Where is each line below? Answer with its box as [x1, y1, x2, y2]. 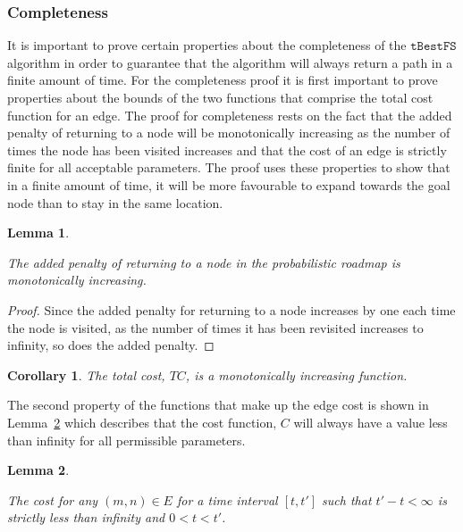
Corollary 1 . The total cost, [7, 365, 165, 384]
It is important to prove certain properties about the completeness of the [7, 36, 407, 54]
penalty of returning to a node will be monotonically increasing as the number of [7, 123, 450, 142]
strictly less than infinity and [7, 508, 165, 527]
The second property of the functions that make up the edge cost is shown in [7, 395, 429, 414]
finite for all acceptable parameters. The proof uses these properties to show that [7, 158, 450, 177]
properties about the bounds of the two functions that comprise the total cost [7, 88, 434, 106]
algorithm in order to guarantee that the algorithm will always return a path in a [7, 53, 453, 71]
